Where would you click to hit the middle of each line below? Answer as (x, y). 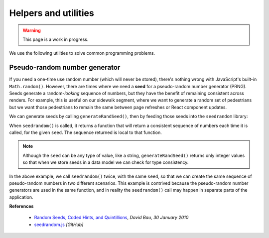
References (21, 206)
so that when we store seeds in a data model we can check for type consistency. (106, 162)
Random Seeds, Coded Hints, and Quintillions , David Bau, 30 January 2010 (111, 218)
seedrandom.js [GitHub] (59, 225)
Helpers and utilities (52, 13)
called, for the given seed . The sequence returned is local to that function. (85, 132)
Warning (32, 30)
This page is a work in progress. (56, 39)
